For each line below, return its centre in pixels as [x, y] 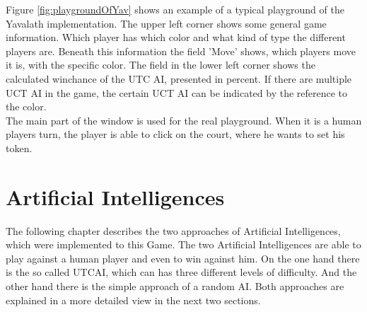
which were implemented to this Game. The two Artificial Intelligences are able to [183, 244]
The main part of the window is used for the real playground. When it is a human [184, 120]
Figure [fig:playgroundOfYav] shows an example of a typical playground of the [175, 9]
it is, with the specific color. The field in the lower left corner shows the [161, 65]
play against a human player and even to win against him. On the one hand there [183, 258]
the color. [26, 106]
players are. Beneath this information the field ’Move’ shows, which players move [181, 51]
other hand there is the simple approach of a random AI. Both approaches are [175, 286]
